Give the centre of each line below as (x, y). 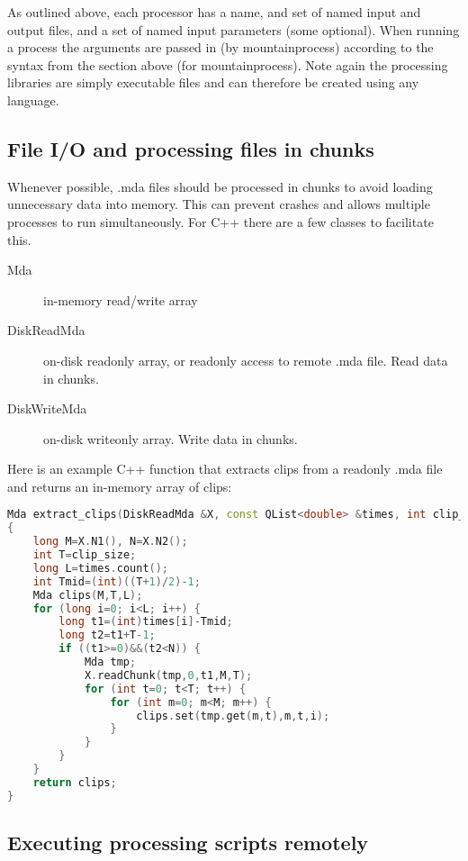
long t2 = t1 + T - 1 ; (107, 635)
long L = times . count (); (101, 568)
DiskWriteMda (47, 408)
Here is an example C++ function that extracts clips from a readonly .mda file (225, 469)
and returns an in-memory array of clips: (120, 486)
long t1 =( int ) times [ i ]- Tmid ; (146, 622)
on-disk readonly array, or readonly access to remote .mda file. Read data (246, 360)
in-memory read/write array (121, 299)
